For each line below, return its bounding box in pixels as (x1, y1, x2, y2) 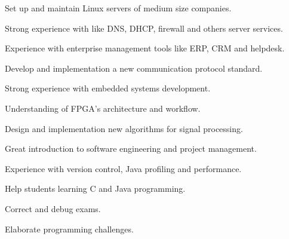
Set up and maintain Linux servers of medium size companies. (5, 2, 232, 14)
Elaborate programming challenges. (5, 222, 134, 235)
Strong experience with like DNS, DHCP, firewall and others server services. (5, 22, 283, 34)
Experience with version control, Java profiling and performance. (5, 162, 242, 174)
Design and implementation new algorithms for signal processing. (5, 122, 243, 134)
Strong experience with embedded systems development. (5, 82, 211, 94)
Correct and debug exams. (5, 202, 101, 215)
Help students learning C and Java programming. (5, 182, 186, 195)
